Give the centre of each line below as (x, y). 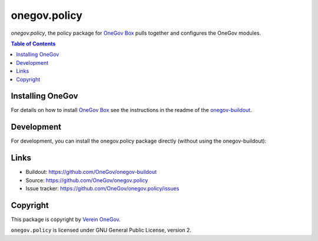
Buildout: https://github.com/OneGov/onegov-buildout (91, 172)
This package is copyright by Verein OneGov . (66, 219)
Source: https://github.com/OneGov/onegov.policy (87, 180)
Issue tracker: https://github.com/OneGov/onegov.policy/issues (102, 188)
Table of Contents (33, 44)
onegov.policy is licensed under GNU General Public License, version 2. (101, 230)
